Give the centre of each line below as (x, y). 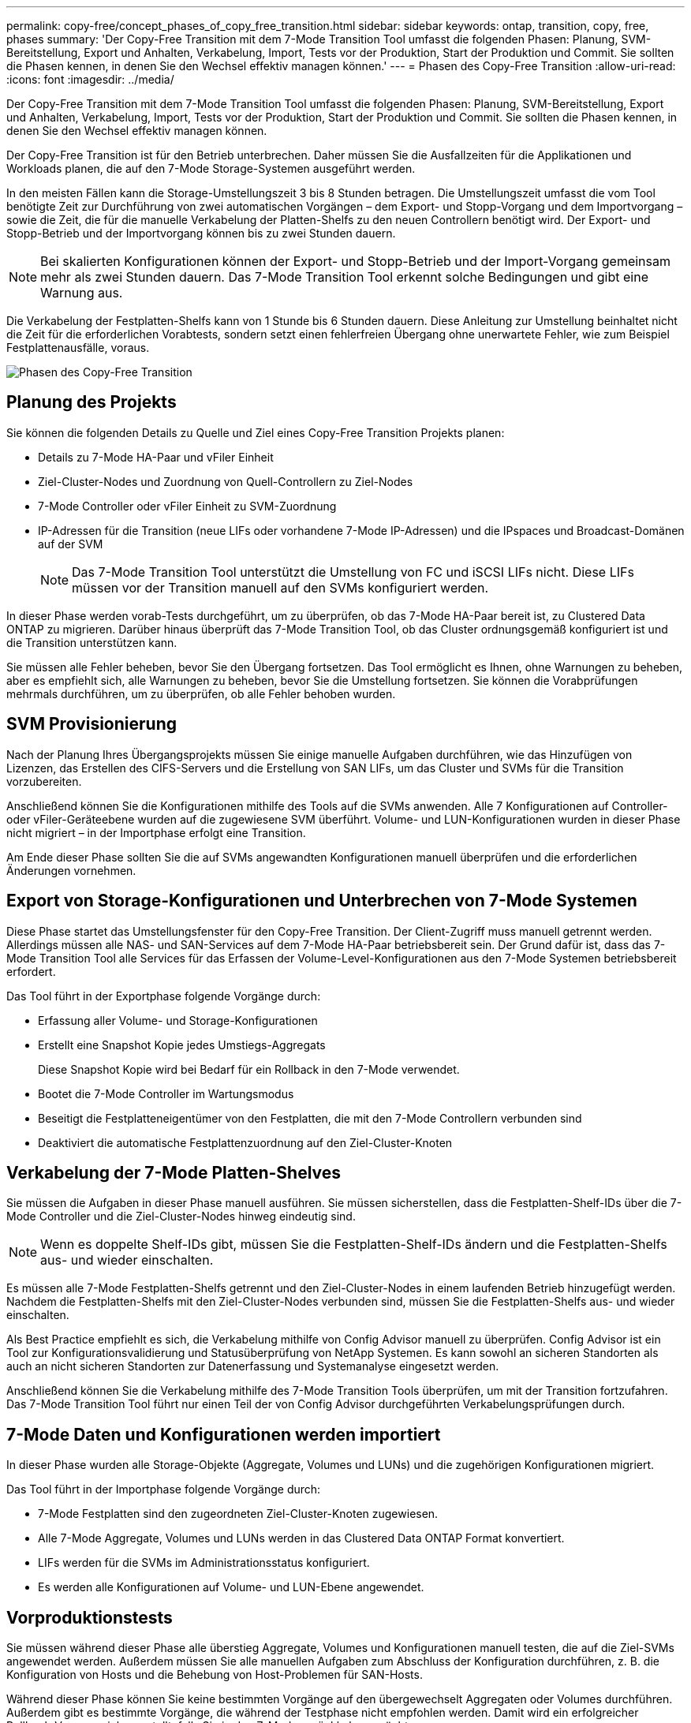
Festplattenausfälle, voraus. (78, 348)
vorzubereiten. (44, 781)
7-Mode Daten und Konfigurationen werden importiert (224, 1434)
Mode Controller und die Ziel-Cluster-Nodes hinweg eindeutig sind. (181, 1217)
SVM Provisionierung (92, 724)
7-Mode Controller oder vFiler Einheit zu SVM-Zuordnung (187, 506)
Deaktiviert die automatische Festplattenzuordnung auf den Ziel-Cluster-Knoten (245, 1142)
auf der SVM (71, 544)
